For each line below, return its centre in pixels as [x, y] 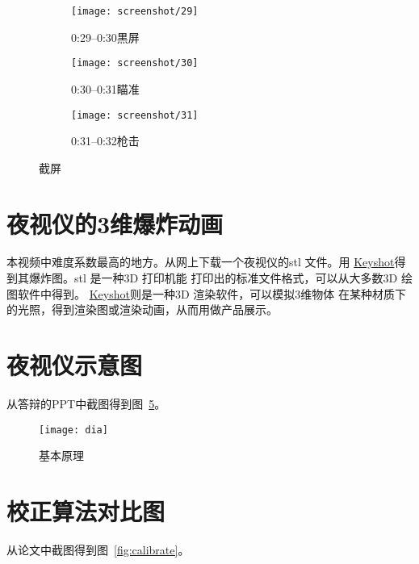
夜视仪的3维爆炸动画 [115, 223]
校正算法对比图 [86, 511]
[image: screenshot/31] [135, 115]
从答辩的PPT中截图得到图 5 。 [86, 403]
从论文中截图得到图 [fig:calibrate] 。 [98, 549]
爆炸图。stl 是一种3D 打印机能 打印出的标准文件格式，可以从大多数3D [213, 278]
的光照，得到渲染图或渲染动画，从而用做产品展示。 [142, 309]
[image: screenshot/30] [135, 63]
